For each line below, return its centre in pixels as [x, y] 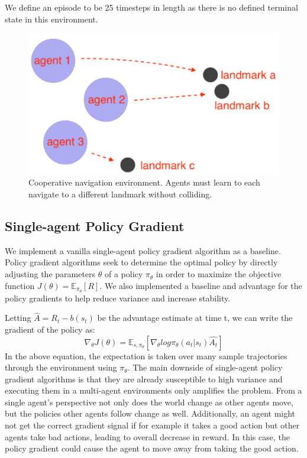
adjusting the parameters [50, 274]
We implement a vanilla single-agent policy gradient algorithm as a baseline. [143, 250]
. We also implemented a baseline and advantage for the [201, 285]
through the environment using [61, 367]
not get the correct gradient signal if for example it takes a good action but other [152, 425]
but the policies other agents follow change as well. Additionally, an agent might [150, 413]
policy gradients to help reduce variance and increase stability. [118, 298]
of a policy [124, 274]
